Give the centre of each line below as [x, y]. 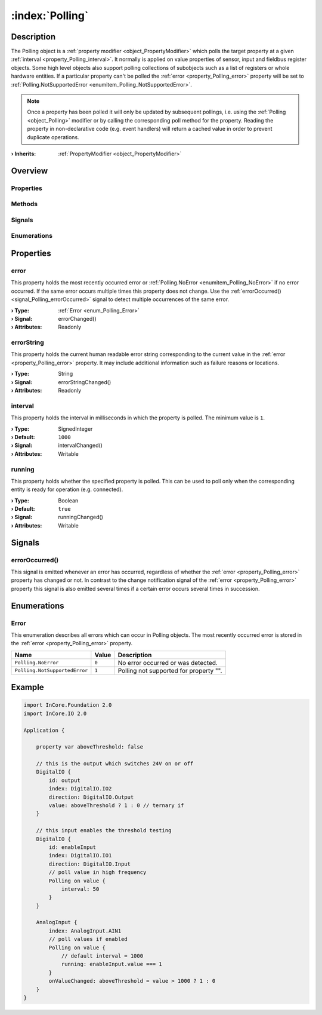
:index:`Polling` [50, 16]
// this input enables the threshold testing [104, 831]
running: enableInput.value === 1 [112, 964]
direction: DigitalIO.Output [91, 797]
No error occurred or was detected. [168, 663]
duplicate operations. [53, 137]
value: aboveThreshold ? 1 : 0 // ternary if [116, 806]
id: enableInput [72, 847]
